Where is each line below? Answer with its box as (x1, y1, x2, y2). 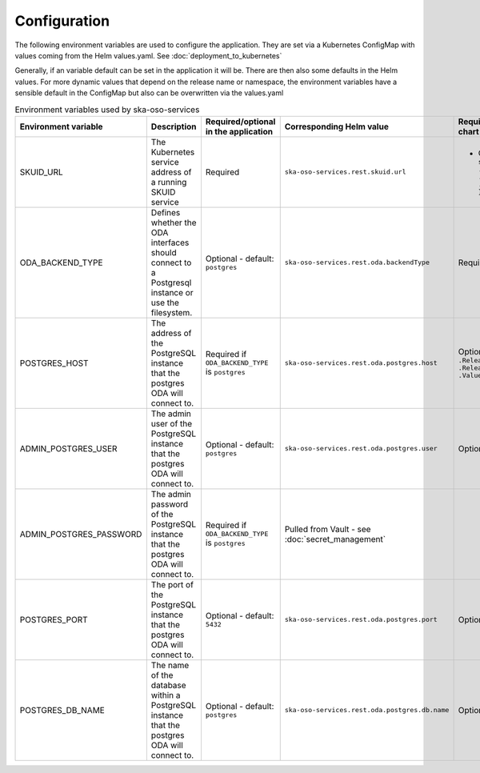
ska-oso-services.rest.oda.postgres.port (284, 615, 438, 624)
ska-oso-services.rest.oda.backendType (284, 258, 430, 267)
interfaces (150, 237, 190, 248)
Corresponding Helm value (284, 121, 390, 132)
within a (150, 689, 181, 700)
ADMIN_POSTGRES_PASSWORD (19, 528, 142, 539)
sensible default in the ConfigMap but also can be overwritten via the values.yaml (14, 88, 284, 98)
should (150, 246, 177, 258)
